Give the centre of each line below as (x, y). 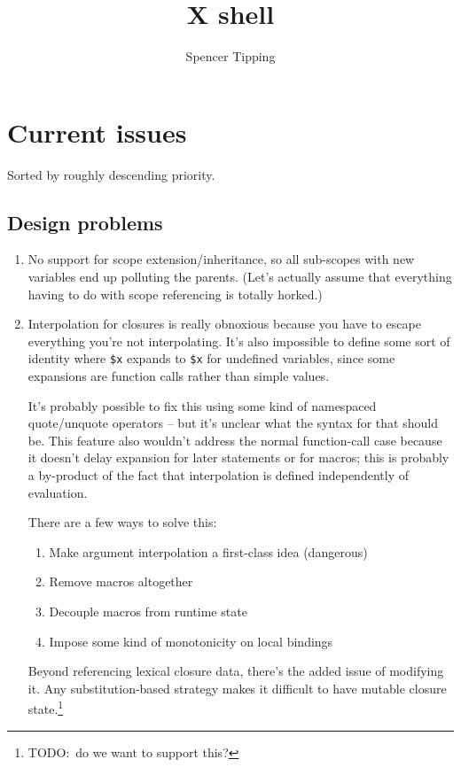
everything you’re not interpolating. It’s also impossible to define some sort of (239, 341)
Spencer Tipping (230, 56)
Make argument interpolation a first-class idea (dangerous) (208, 551)
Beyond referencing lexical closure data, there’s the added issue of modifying (236, 671)
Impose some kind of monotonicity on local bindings (191, 641)
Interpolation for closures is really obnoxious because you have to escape (224, 324)
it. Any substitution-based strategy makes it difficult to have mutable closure (237, 688)
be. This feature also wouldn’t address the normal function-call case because (235, 440)
